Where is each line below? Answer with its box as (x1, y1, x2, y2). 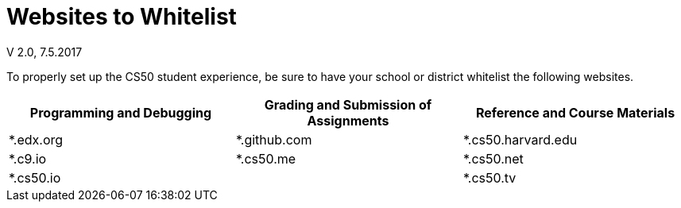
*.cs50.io (9, 169, 61, 186)
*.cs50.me (235, 150, 296, 167)
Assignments (307, 112, 389, 129)
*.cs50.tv (462, 169, 517, 186)
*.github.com (235, 131, 312, 148)
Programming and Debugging (29, 104, 212, 121)
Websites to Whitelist (6, 3, 237, 30)
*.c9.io (9, 150, 47, 167)
